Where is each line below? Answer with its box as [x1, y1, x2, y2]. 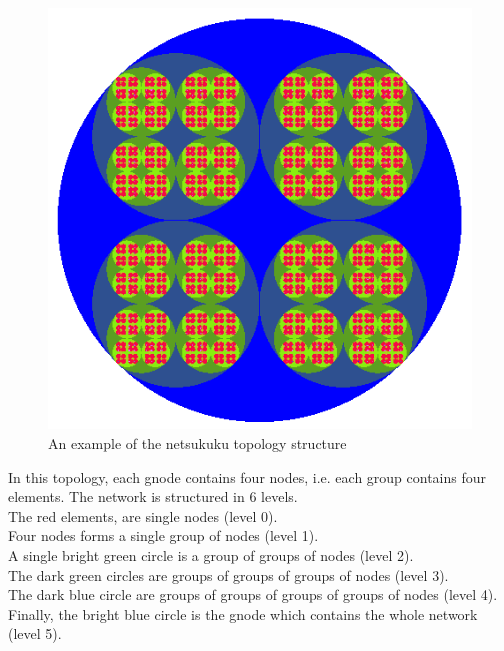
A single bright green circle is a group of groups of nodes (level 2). [8, 544, 414, 565]
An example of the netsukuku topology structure [48, 432, 347, 453]
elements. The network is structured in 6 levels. [8, 486, 298, 507]
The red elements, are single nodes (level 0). [8, 505, 278, 526]
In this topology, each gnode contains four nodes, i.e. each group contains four [8, 466, 487, 487]
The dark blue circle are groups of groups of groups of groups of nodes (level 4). [8, 584, 498, 605]
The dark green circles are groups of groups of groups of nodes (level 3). [8, 564, 449, 585]
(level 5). [8, 623, 62, 644]
